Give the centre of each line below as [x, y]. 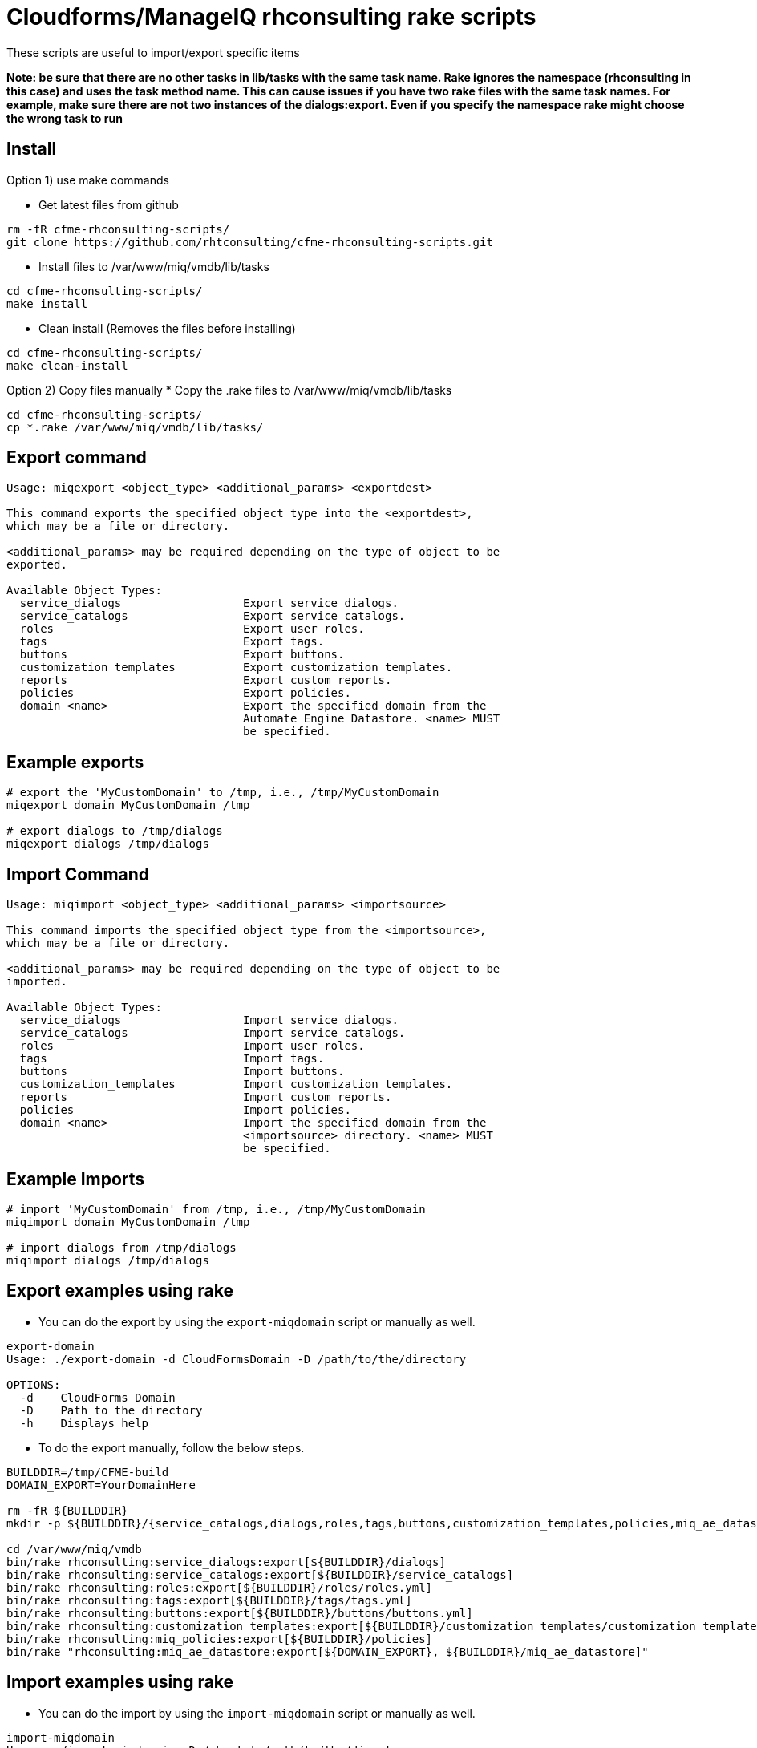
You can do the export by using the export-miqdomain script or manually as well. [257, 1321]
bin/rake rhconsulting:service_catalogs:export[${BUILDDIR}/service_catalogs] [260, 1574]
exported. [37, 565]
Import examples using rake [120, 1682]
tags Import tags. [172, 1059]
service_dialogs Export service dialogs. [209, 603]
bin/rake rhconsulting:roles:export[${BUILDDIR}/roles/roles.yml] [220, 1587]
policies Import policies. [185, 1110]
